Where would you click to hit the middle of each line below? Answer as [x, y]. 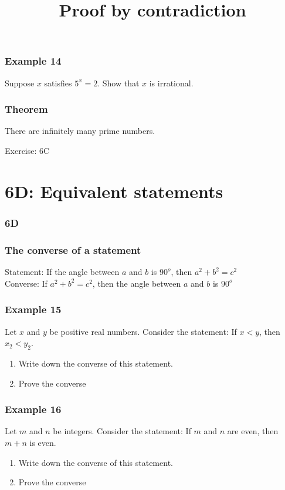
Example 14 [33, 61]
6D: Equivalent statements [114, 191]
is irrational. [171, 83]
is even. [43, 442]
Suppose [20, 83]
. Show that [118, 83]
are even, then [253, 431]
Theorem [26, 109]
